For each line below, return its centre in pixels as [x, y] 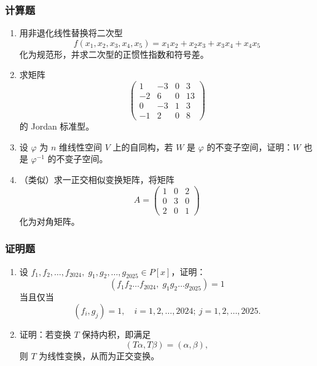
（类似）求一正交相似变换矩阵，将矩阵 [97, 179]
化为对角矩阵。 [49, 221]
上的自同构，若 [143, 146]
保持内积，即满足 [116, 334]
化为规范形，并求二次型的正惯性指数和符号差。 [114, 54]
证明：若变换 [45, 334]
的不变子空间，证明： [250, 146]
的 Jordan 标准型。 [57, 126]
